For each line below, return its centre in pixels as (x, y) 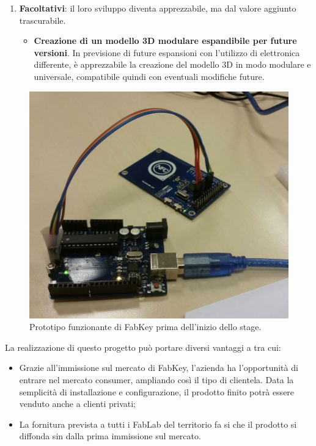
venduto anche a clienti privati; (78, 404)
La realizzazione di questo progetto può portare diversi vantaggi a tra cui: (143, 347)
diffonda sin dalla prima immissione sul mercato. (110, 436)
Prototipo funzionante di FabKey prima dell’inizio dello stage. (145, 327)
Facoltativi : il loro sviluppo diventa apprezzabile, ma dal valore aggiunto (158, 8)
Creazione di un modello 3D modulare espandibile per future (165, 41)
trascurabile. (42, 20)
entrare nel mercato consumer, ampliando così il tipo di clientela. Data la (156, 379)
